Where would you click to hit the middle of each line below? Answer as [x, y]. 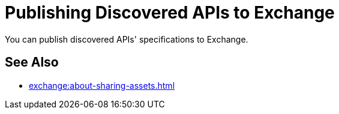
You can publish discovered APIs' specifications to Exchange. [127, 39]
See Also [32, 62]
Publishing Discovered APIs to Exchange [170, 13]
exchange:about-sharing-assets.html [102, 85]
